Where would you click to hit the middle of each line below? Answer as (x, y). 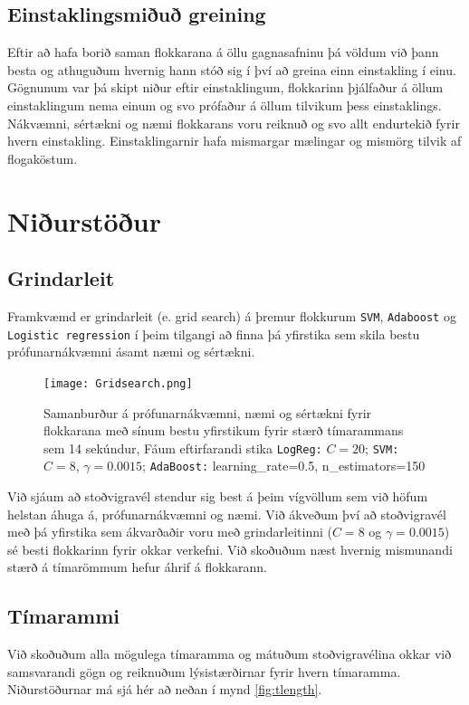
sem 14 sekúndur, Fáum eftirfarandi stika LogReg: (183, 448)
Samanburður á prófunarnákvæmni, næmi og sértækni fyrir (208, 412)
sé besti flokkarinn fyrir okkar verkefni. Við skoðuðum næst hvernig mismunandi (230, 549)
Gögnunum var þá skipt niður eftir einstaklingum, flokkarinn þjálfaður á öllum (225, 87)
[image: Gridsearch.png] (118, 383)
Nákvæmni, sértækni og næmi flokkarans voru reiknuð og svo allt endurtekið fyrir (234, 123)
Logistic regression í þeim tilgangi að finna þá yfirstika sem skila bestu (214, 333)
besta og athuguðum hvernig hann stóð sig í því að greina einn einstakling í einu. (232, 69)
